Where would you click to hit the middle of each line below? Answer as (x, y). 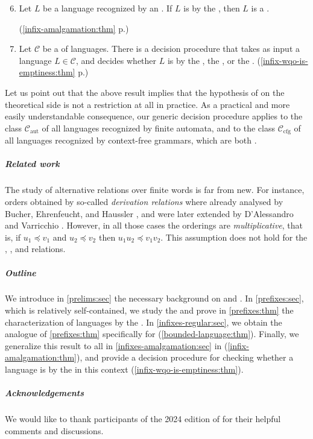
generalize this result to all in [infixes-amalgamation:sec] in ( (116, 345)
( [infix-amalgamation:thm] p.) (74, 28)
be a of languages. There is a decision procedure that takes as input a (171, 49)
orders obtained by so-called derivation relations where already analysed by (144, 201)
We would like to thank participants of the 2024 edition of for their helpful (143, 419)
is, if (13, 237)
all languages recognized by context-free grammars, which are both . (131, 140)
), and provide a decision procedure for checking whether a (185, 357)
